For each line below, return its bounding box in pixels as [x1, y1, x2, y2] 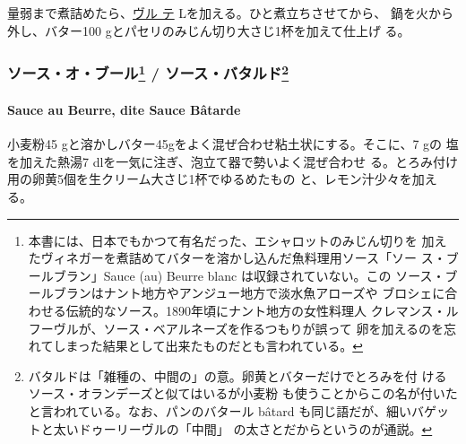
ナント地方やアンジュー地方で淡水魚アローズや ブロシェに [103, 283, 445, 302]
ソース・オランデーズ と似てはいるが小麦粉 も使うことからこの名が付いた [28, 384, 458, 403]
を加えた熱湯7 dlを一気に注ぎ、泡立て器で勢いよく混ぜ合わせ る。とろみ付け [7, 152, 459, 170]
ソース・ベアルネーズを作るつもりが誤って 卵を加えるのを [103, 318, 444, 337]
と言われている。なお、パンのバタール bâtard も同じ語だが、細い [28, 402, 411, 420]
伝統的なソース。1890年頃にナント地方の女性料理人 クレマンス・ [65, 301, 446, 320]
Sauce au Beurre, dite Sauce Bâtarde [7, 100, 241, 119]
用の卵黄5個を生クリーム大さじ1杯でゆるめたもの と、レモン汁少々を [7, 170, 412, 188]
